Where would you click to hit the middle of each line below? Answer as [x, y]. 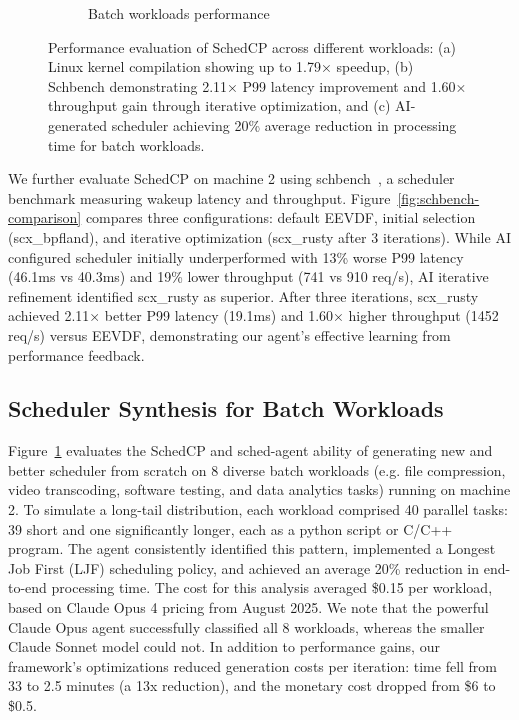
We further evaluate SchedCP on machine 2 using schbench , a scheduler [231, 178]
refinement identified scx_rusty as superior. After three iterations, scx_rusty [243, 295]
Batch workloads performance [179, 13]
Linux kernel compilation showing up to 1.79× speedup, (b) [231, 66]
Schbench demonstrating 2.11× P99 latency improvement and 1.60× [257, 85]
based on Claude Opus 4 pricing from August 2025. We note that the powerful [248, 607]
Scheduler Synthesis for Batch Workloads [226, 408]
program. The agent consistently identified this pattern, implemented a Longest [252, 548]
